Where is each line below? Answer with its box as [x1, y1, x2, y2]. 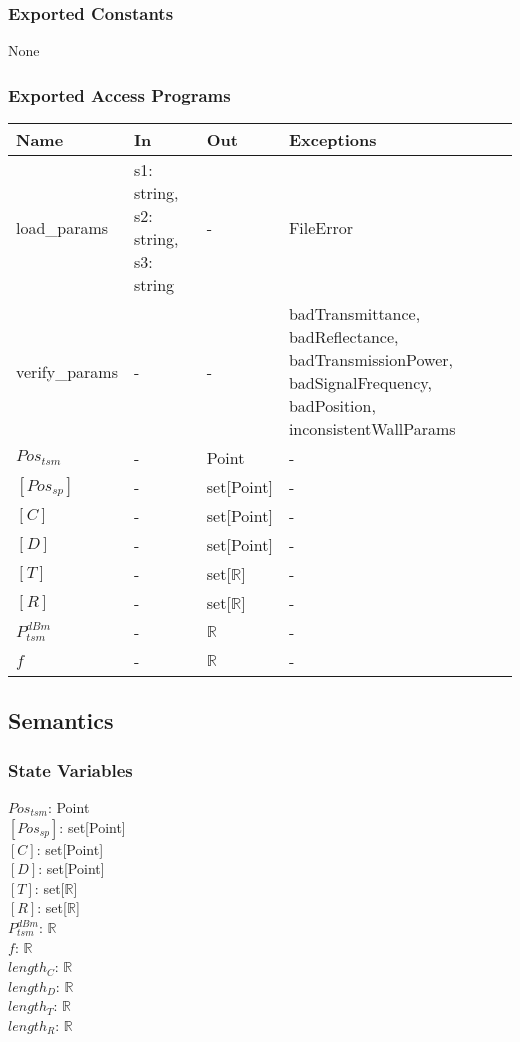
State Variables [8, 757, 133, 782]
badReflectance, [288, 325, 399, 349]
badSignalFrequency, [288, 371, 432, 395]
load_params [16, 215, 109, 239]
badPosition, [288, 394, 376, 418]
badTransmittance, [288, 302, 421, 326]
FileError [288, 215, 354, 239]
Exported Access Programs [8, 82, 231, 107]
